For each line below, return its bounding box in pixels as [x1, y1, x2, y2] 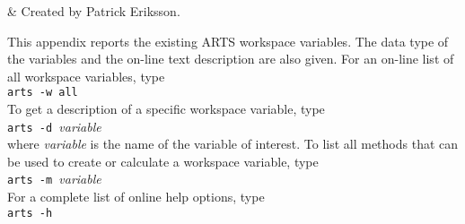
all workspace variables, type [7, 66, 165, 85]
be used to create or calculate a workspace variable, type [7, 151, 319, 170]
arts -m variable [7, 169, 101, 188]
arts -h [7, 206, 53, 220]
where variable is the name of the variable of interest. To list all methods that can [7, 134, 459, 153]
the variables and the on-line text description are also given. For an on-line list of [7, 49, 454, 68]
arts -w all [7, 86, 78, 99]
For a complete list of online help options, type [7, 187, 265, 206]
